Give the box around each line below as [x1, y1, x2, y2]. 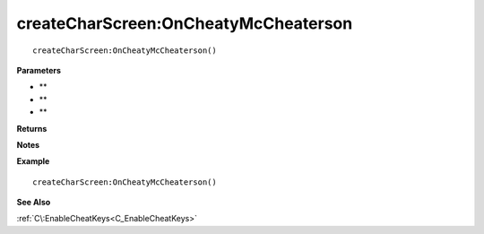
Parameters [16, 65, 62, 75]
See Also [16, 197, 51, 208]
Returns [16, 123, 48, 134]
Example [16, 156, 50, 167]
